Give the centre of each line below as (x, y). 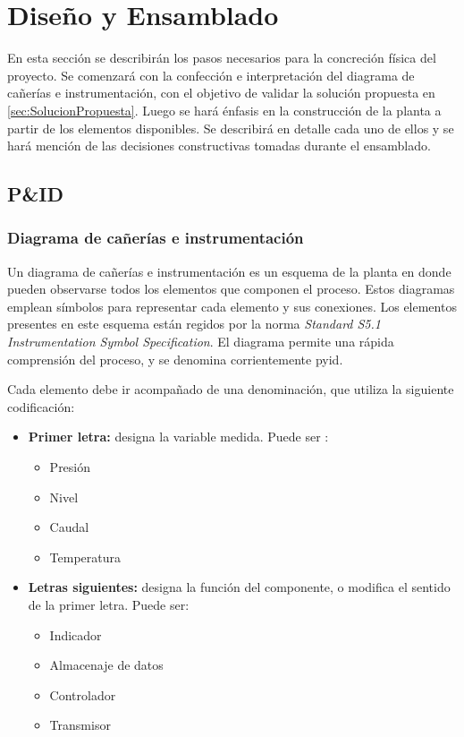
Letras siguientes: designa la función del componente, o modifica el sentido (239, 587)
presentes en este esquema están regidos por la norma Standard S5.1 (194, 324)
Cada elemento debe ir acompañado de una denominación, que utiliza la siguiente (231, 389)
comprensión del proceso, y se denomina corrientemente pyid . (175, 359)
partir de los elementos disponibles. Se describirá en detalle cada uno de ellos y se (231, 128)
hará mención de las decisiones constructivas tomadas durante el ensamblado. (219, 146)
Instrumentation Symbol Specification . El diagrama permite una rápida (201, 342)
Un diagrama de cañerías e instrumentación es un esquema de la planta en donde (229, 271)
